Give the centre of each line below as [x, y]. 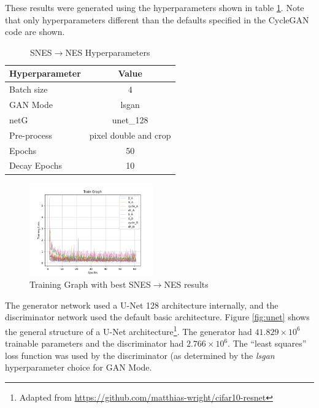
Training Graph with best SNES [90, 284]
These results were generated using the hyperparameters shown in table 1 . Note [155, 7]
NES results [186, 284]
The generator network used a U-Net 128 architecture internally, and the [142, 305]
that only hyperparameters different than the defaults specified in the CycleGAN [157, 19]
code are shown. [35, 32]
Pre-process [31, 135]
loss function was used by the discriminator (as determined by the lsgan [140, 355]
